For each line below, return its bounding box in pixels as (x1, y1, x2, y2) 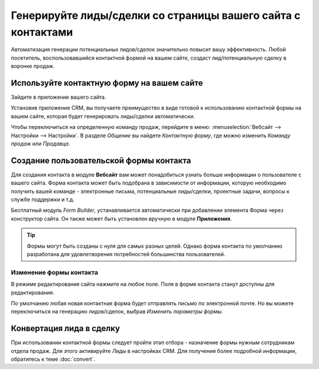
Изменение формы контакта (11, 268, 99, 276)
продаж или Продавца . (11, 140, 70, 147)
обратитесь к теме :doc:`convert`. (11, 355, 96, 363)
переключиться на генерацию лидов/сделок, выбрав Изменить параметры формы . (11, 308, 223, 315)
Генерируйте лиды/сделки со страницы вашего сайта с (11, 9, 301, 22)
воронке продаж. (11, 63, 55, 70)
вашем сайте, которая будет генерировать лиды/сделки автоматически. (11, 112, 195, 119)
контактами (11, 25, 73, 38)
